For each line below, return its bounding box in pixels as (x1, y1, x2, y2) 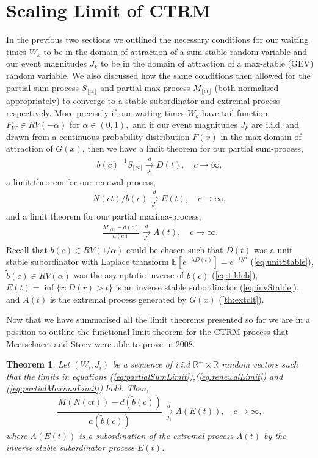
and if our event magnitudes (132, 118, 238, 131)
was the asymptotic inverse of (73, 268, 184, 281)
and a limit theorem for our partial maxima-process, (6, 209, 201, 222)
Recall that (6, 243, 48, 256)
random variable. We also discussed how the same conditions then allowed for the (6, 68, 311, 81)
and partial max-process (100, 81, 190, 94)
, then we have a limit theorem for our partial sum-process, (82, 142, 303, 155)
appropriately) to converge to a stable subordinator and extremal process (6, 94, 280, 106)
